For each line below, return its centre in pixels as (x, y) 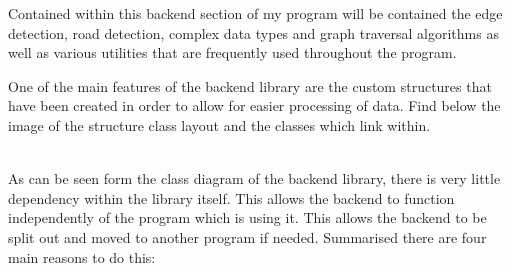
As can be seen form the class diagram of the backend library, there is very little (254, 178)
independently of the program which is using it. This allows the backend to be (247, 217)
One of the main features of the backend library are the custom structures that (250, 85)
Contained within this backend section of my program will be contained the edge (255, 13)
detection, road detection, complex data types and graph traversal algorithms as (253, 32)
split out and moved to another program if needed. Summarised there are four (247, 236)
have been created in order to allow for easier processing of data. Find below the (254, 105)
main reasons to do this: (82, 256)
